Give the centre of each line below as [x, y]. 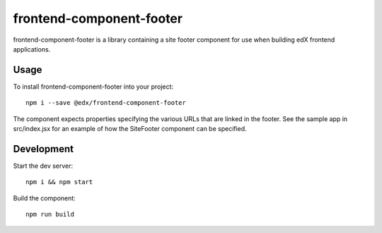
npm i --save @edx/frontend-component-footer [106, 103]
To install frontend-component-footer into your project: [93, 86]
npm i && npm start [59, 182]
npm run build [50, 215]
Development [44, 149]
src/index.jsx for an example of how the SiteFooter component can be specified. [130, 129]
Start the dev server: [43, 166]
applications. [32, 49]
